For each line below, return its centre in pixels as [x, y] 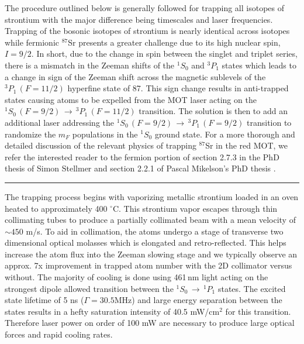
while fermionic [32, 42]
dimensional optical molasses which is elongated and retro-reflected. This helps [146, 242]
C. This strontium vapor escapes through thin [195, 208]
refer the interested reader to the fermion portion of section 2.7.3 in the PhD [142, 156]
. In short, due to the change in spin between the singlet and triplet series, [164, 54]
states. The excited [252, 288]
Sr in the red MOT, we [247, 145]
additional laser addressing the [59, 122]
